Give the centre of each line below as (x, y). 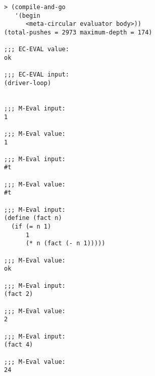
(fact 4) (19, 345)
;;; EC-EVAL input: (37, 75)
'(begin (28, 15)
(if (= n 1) (31, 227)
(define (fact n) (33, 218)
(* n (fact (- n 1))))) (65, 243)
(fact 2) (19, 294)
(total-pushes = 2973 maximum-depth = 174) (78, 32)
